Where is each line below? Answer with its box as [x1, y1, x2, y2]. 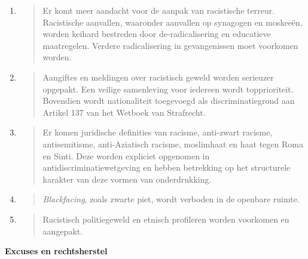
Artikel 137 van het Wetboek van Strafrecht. [42, 106, 206, 118]
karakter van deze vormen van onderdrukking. [42, 172, 212, 185]
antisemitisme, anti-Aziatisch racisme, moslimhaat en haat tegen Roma [42, 137, 303, 150]
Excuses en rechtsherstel [5, 245, 108, 257]
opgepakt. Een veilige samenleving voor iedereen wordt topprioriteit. [42, 82, 294, 95]
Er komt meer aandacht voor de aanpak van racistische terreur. [42, 4, 275, 16]
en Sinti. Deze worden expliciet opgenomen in [42, 149, 210, 162]
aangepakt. [42, 224, 83, 237]
